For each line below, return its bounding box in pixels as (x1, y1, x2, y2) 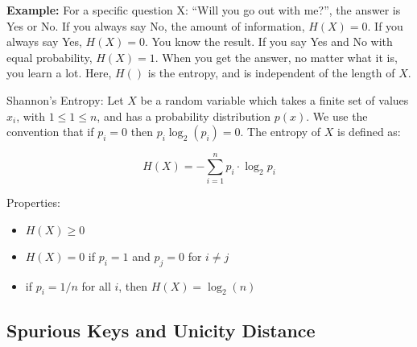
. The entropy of (240, 123, 321, 140)
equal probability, (6, 48, 93, 65)
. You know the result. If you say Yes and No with (144, 33, 393, 50)
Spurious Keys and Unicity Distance (6, 317, 316, 342)
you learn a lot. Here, (6, 64, 112, 81)
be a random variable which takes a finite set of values (140, 91, 409, 108)
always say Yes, (6, 33, 82, 50)
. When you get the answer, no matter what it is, (155, 48, 398, 65)
